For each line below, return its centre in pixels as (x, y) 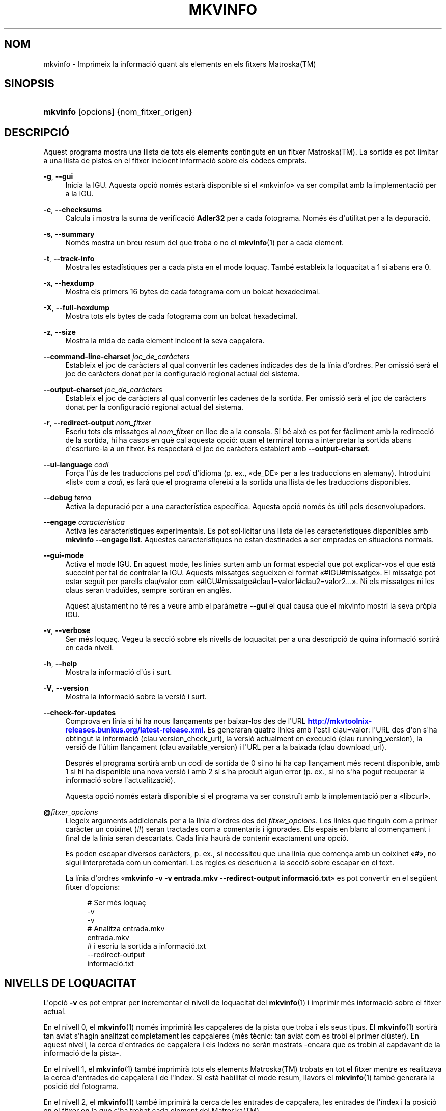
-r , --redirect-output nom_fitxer (97, 423)
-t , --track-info (69, 259)
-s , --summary (69, 234)
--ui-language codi (76, 465)
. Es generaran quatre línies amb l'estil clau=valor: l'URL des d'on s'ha (320, 730)
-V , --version (66, 688)
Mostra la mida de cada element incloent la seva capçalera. (165, 341)
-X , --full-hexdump (76, 308)
